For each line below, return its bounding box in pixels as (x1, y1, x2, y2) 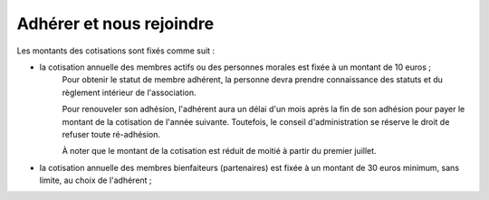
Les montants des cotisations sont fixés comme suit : (16, 45, 216, 56)
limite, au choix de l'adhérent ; (39, 175, 153, 186)
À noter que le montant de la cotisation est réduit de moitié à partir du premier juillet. (62, 146, 377, 157)
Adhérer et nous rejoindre (16, 14, 215, 33)
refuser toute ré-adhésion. (62, 129, 161, 139)
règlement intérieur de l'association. (62, 87, 197, 98)
